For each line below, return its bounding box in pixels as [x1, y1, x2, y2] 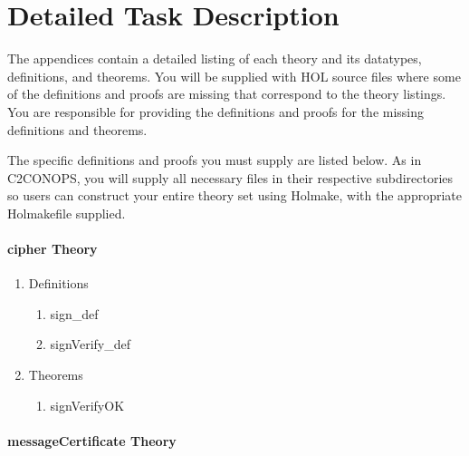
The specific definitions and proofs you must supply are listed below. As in [7, 150, 422, 170]
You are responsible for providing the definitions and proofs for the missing [7, 102, 425, 121]
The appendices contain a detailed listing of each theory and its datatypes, [7, 49, 422, 68]
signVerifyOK [50, 395, 125, 414]
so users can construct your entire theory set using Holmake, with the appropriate [7, 186, 462, 205]
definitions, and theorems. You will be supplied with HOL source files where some [7, 66, 461, 85]
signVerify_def [50, 335, 131, 354]
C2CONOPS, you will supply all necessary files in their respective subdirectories [7, 168, 454, 187]
